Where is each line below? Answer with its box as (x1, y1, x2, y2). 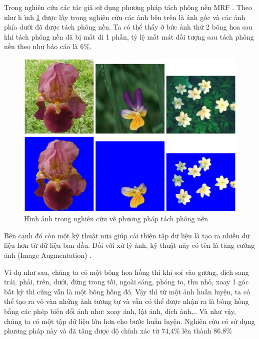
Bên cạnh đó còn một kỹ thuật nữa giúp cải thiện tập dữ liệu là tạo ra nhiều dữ (4, 230, 250, 240)
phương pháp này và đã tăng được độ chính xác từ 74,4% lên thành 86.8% (4, 325, 232, 336)
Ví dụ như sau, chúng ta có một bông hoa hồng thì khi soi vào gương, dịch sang (4, 266, 249, 277)
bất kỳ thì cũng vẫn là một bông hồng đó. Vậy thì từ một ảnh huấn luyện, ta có (4, 286, 250, 296)
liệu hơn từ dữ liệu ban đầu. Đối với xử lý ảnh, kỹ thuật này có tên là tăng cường (4, 240, 255, 250)
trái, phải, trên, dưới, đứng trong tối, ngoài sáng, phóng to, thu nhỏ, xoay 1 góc (4, 276, 249, 287)
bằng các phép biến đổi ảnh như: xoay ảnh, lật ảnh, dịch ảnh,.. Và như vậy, (4, 305, 236, 316)
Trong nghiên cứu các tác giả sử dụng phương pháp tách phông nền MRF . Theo (4, 2, 252, 12)
